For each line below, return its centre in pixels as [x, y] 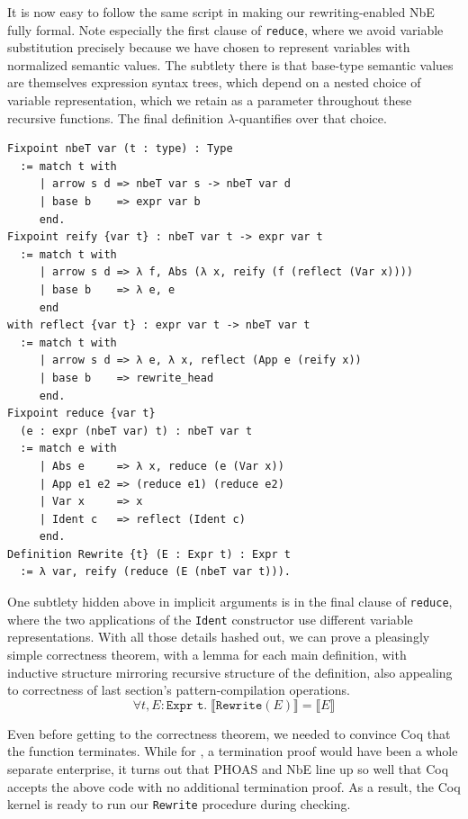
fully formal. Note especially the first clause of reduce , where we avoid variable [225, 29]
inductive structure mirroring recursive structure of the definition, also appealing [230, 672]
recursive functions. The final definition [116, 117]
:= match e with [68, 449]
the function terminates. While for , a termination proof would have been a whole [233, 751]
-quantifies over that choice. [311, 117]
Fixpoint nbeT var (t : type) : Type [120, 149]
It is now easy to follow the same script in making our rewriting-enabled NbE [221, 12]
